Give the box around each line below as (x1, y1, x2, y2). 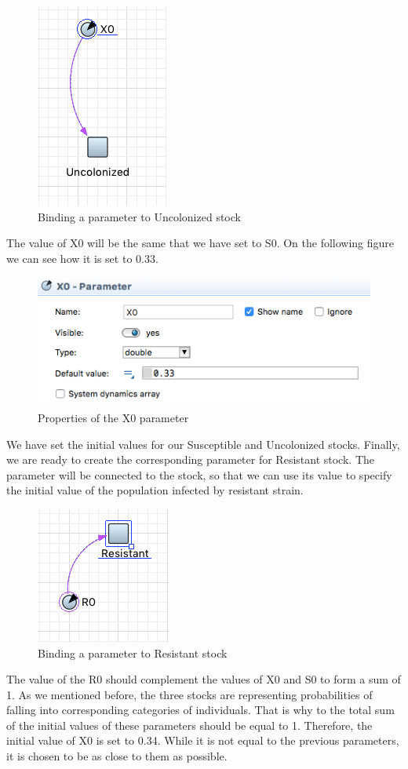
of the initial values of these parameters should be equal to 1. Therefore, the (6, 716, 373, 733)
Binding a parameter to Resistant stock (38, 644, 228, 661)
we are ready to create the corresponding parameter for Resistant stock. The (6, 451, 374, 468)
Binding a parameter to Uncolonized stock (38, 208, 241, 224)
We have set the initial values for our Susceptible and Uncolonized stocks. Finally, (6, 436, 400, 452)
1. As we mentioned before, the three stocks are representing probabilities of (6, 686, 373, 702)
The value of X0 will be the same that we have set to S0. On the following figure (6, 235, 395, 251)
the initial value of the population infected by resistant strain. (6, 482, 304, 498)
